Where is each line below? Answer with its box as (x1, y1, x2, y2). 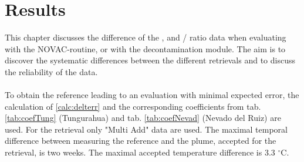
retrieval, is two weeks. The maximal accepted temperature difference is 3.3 (5, 146, 275, 158)
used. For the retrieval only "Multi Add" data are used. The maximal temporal (5, 123, 288, 135)
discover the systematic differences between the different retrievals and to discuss (5, 54, 295, 66)
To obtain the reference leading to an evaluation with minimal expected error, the (5, 89, 299, 101)
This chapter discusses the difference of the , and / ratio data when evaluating (5, 31, 286, 43)
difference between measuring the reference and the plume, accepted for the (5, 134, 276, 147)
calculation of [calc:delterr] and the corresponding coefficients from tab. (5, 100, 261, 112)
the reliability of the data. (5, 65, 98, 77)
